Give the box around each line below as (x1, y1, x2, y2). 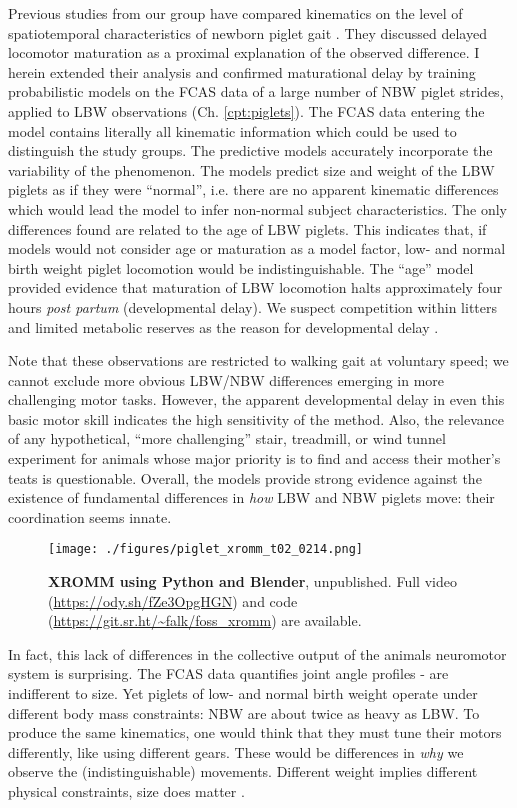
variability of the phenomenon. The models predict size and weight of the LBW (8, 159, 495, 180)
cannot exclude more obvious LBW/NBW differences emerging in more (8, 369, 445, 390)
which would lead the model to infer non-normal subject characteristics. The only (8, 198, 507, 219)
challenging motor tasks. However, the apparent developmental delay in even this (8, 389, 505, 410)
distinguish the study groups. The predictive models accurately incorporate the (8, 140, 493, 161)
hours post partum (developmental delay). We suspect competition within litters (8, 296, 498, 317)
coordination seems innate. (8, 506, 172, 527)
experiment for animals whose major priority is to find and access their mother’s (8, 448, 501, 469)
